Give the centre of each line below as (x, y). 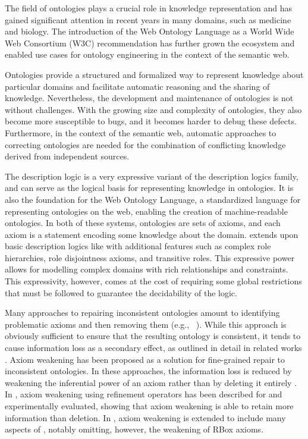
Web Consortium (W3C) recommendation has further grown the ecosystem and (150, 43)
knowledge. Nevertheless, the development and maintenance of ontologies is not (149, 98)
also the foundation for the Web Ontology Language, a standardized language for (153, 199)
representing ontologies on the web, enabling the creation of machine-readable (146, 211)
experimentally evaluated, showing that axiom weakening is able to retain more (149, 406)
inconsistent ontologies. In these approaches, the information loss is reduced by (148, 371)
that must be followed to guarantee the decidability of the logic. (121, 292)
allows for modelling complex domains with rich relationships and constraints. (147, 269)
